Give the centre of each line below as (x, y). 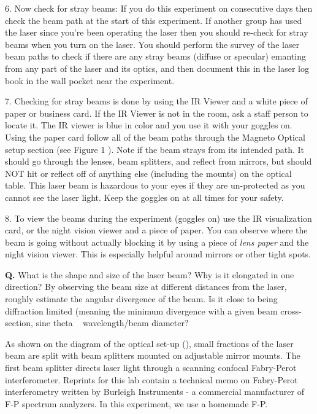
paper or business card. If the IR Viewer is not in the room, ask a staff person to (157, 113)
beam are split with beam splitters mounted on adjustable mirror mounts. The (153, 355)
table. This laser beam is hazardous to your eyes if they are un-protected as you (155, 185)
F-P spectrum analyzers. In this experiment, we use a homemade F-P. (136, 403)
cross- (291, 310)
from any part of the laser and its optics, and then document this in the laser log (157, 68)
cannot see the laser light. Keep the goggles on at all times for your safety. (144, 197)
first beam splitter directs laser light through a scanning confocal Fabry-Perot (151, 368)
